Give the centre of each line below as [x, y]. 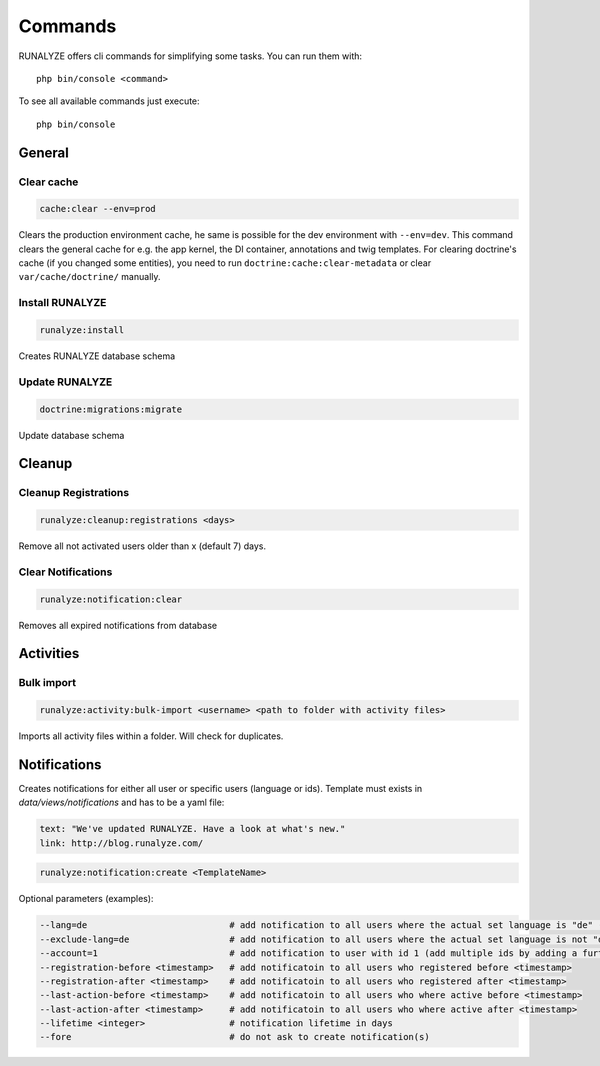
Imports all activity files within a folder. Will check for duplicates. [151, 736]
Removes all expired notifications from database [118, 625]
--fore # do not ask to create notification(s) [234, 1037]
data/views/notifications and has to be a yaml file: [121, 802]
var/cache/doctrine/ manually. [89, 277]
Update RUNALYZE [65, 382]
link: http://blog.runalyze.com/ [121, 843]
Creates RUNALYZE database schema [97, 356]
